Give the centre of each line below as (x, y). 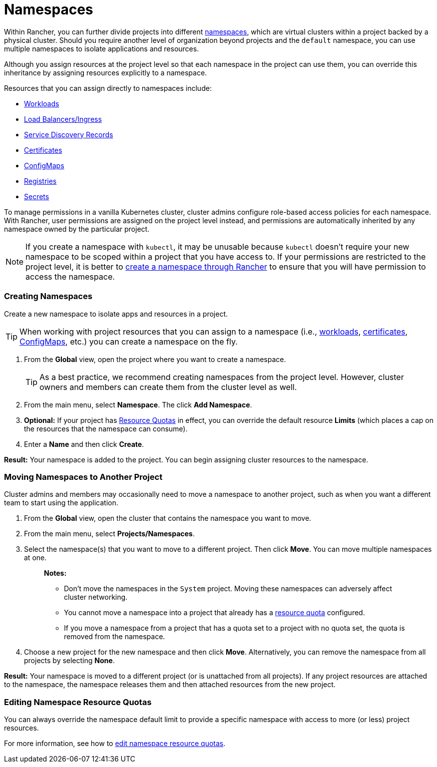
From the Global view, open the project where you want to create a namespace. (155, 359)
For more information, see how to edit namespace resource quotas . (115, 743)
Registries (40, 181)
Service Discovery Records (69, 134)
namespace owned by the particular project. (77, 229)
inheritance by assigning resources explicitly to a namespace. (106, 72)
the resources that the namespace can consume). (106, 428)
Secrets (37, 196)
